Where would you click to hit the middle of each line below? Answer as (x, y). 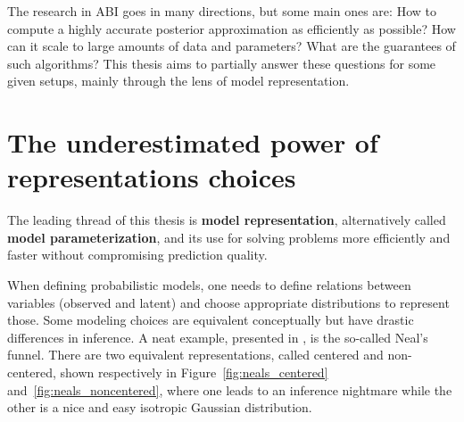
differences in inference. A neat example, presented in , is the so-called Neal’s (218, 337)
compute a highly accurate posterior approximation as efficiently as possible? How (232, 28)
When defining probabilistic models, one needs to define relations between (209, 285)
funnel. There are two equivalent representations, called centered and (195, 355)
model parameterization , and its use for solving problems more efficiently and (229, 237)
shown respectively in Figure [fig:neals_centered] (194, 372)
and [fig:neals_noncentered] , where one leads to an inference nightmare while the (230, 389)
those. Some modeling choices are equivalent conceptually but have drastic (211, 320)
